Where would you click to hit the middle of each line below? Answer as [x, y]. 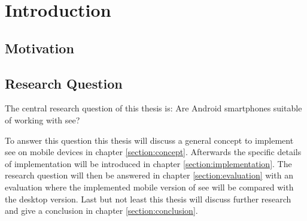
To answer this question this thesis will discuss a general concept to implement [149, 140]
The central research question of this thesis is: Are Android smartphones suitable [153, 108]
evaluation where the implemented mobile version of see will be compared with [149, 187]
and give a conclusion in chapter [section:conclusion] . [101, 211]
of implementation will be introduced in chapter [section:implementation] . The [148, 163]
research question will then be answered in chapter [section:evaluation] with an [149, 175]
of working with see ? [42, 119]
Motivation [39, 48]
